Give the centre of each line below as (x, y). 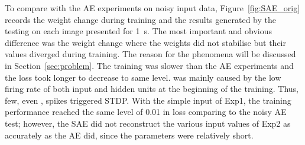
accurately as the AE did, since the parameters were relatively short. (129, 135)
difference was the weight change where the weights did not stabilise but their (145, 42)
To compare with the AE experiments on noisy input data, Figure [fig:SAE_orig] (152, 8)
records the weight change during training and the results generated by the (140, 19)
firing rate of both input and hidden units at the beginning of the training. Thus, (152, 89)
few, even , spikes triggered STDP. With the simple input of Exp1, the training (148, 100)
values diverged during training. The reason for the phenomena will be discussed (150, 54)
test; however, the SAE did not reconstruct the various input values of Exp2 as (148, 123)
